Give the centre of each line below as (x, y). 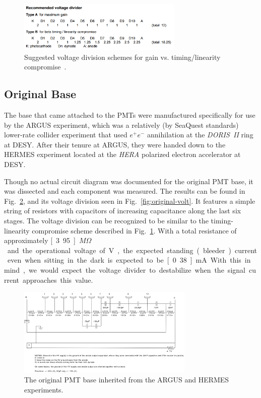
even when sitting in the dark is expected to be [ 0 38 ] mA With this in (129, 260)
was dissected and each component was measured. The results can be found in (125, 191)
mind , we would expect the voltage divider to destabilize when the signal (125, 270)
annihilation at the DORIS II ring (200, 135)
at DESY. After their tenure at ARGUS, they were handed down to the (115, 144)
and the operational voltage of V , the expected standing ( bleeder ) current (132, 250)
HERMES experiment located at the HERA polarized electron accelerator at (122, 154)
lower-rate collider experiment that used (66, 135)
